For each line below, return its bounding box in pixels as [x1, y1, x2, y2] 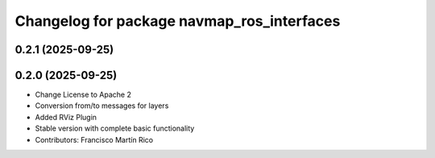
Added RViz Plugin [35, 112, 97, 122]
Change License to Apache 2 [35, 89, 132, 100]
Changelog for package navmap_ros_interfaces [14, 12, 341, 30]
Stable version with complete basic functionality [35, 123, 195, 133]
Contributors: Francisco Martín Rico [35, 135, 153, 144]
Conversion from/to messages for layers [35, 101, 169, 110]
